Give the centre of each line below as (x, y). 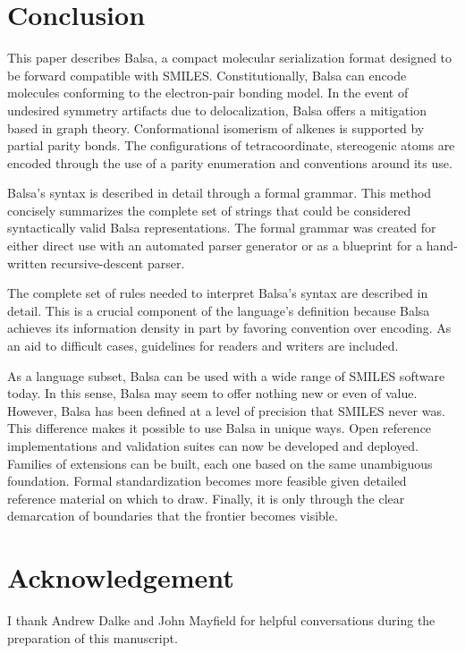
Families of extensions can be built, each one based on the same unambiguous (220, 463)
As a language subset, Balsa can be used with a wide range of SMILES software (226, 375)
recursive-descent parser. (118, 263)
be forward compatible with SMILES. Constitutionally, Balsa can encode (207, 75)
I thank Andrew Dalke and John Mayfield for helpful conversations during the (221, 620)
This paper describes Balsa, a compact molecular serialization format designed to (230, 58)
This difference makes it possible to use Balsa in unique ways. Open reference (220, 428)
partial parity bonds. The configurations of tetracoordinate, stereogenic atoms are (231, 145)
